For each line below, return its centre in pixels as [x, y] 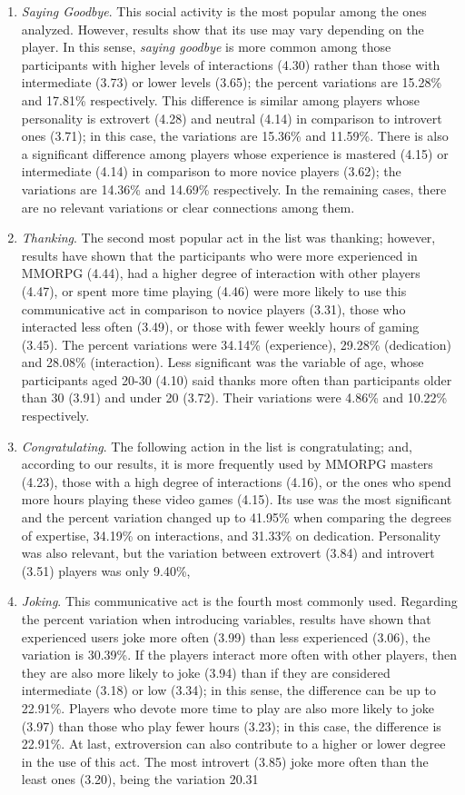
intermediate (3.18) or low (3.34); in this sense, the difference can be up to [228, 690]
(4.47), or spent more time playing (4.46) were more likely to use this [214, 290]
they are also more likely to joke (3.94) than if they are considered [206, 672]
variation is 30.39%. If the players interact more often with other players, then [239, 655]
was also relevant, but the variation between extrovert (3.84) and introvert [228, 553]
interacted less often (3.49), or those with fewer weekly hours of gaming [220, 327]
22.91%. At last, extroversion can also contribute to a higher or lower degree [233, 744]
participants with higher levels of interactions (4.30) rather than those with [231, 64]
